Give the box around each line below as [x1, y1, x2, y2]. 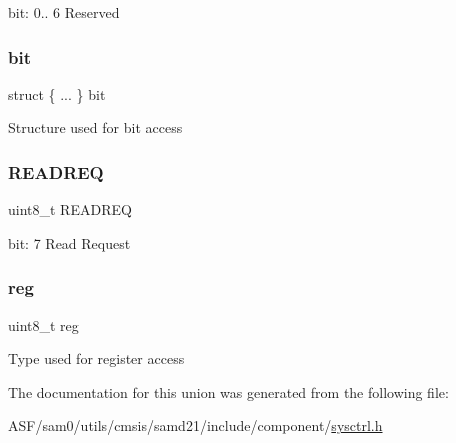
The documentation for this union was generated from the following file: [8, 381, 449, 402]
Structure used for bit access [8, 117, 183, 138]
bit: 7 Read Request [8, 232, 131, 253]
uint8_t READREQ [8, 199, 132, 220]
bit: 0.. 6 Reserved [8, 2, 120, 22]
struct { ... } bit [8, 83, 106, 104]
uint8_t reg [8, 314, 79, 335]
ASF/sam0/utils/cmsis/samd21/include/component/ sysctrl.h [8, 415, 383, 436]
